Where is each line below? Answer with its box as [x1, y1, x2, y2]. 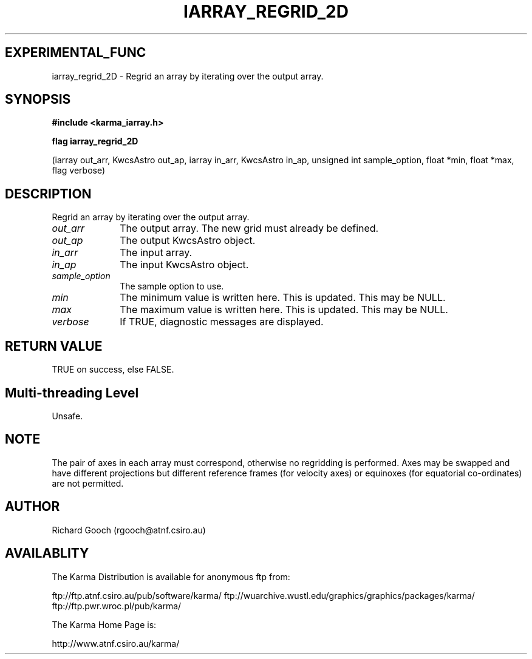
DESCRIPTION [5, 186, 92, 201]
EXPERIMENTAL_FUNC [5, 45, 146, 61]
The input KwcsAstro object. [120, 259, 249, 271]
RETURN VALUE [5, 338, 103, 354]
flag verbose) [52, 165, 106, 176]
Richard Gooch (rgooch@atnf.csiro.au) [52, 524, 206, 535]
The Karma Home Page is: [52, 619, 157, 630]
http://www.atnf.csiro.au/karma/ [52, 638, 180, 649]
